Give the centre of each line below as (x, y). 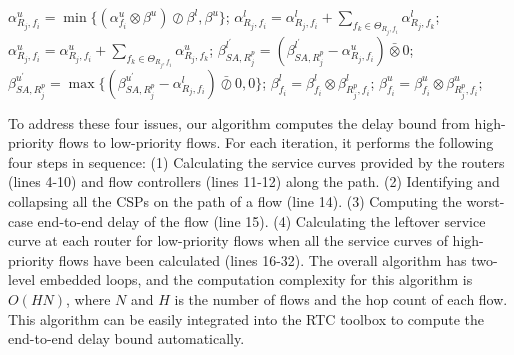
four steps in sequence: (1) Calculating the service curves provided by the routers (256, 161)
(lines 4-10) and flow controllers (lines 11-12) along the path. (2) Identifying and (254, 181)
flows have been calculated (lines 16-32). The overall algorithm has (262, 259)
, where (88, 298)
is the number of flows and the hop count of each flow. (341, 298)
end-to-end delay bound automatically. (126, 338)
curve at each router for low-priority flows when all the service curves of (228, 240)
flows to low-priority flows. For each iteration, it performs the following (276, 142)
